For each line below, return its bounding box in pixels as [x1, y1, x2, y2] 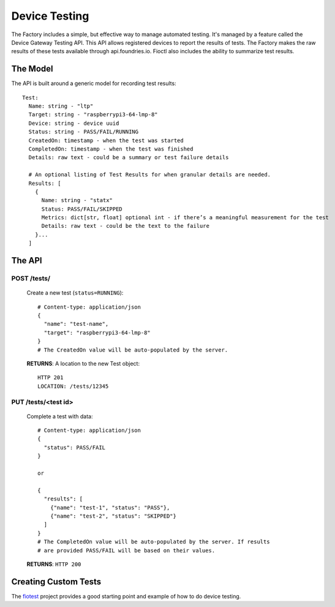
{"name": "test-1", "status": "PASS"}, [50, 504, 170, 511]
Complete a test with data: [26, 412, 93, 420]
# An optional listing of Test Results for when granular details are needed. [28, 172, 271, 178]
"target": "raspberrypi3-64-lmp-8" [43, 329, 151, 336]
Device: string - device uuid [28, 119, 119, 127]
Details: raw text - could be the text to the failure [41, 222, 209, 230]
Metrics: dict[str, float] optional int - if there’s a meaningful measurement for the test [41, 214, 329, 221]
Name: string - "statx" [41, 197, 113, 204]
